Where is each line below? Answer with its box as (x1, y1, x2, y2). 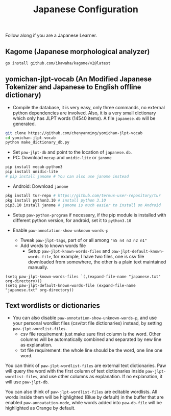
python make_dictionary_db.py (5, 140, 70, 145)
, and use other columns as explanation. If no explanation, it (37, 374, 162, 380)
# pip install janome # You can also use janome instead (5, 174, 129, 179)
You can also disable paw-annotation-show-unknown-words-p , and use (12, 315, 157, 321)
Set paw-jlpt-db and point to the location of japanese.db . (12, 149, 132, 155)
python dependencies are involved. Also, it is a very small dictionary (12, 110, 156, 116)
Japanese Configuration (33, 4, 139, 15)
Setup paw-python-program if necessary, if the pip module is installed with (12, 212, 166, 218)
